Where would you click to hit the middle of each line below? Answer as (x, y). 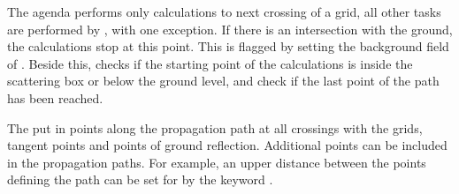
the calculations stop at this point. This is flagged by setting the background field (228, 46)
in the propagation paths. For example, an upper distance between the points (217, 162)
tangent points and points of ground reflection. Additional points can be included (227, 145)
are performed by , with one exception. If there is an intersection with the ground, (230, 29)
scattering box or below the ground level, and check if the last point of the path (223, 81)
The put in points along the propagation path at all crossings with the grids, (215, 127)
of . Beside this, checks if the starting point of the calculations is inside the (210, 63)
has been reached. (55, 97)
